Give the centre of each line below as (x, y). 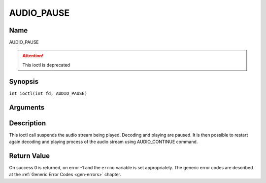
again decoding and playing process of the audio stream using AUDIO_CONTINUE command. (103, 142)
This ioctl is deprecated (46, 65)
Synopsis (24, 81)
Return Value (30, 156)
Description (28, 123)
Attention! (33, 56)
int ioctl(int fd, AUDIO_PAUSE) (48, 93)
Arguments (27, 107)
